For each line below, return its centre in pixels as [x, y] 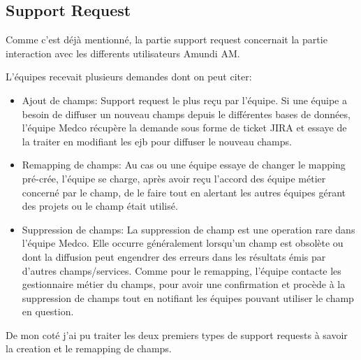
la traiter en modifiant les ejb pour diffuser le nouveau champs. [157, 141]
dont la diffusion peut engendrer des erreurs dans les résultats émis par [174, 256]
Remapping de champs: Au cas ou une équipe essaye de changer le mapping [184, 165]
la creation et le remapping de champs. [89, 348]
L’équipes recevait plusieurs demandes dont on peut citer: [129, 77]
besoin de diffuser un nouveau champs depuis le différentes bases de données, [186, 114]
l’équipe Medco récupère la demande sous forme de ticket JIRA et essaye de [184, 128]
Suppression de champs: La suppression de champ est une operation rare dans [189, 229]
